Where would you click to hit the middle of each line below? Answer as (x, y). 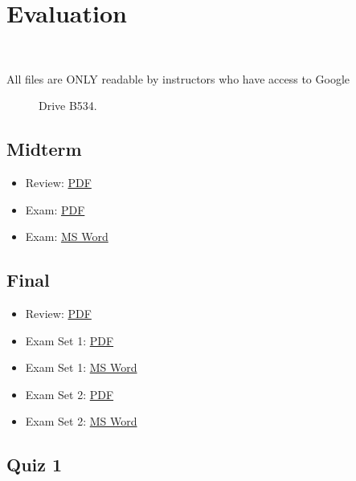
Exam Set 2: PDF (70, 394)
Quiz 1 (35, 465)
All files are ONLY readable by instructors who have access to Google (178, 78)
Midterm (44, 149)
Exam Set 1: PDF (70, 340)
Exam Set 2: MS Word (81, 421)
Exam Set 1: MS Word (81, 367)
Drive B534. (68, 106)
